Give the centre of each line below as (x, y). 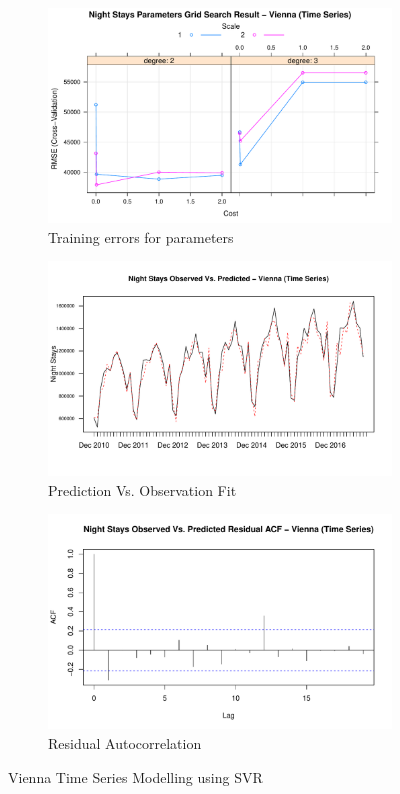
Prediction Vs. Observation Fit (142, 489)
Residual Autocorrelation (125, 742)
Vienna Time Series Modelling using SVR (135, 776)
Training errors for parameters (141, 236)
